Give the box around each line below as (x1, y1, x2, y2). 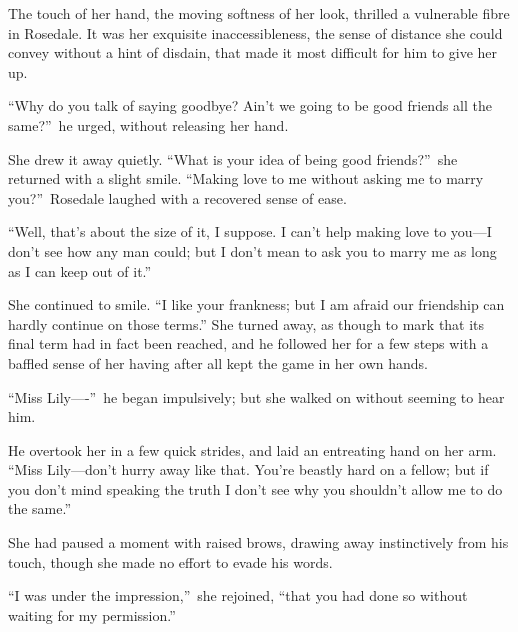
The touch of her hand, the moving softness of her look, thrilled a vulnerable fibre (8, 3, 510, 23)
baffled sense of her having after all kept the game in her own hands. (8, 352, 428, 373)
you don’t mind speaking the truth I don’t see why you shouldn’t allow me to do (8, 478, 503, 499)
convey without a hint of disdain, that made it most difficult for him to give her (8, 42, 498, 63)
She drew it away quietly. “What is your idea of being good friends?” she (8, 148, 458, 169)
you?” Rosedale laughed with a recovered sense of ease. (8, 187, 347, 208)
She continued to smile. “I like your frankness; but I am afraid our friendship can (8, 294, 505, 315)
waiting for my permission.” (8, 604, 176, 625)
